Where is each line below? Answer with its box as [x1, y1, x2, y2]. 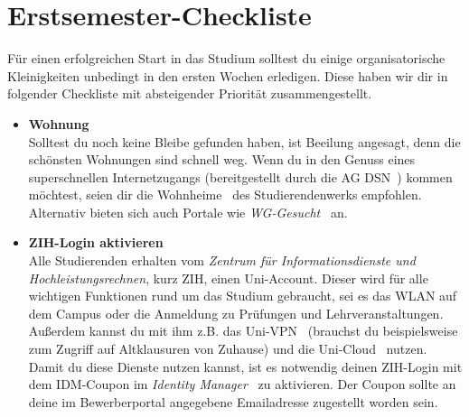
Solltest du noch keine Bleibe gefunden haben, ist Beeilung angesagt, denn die [28, 132, 461, 151]
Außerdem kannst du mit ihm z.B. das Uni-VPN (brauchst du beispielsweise [28, 321, 458, 340]
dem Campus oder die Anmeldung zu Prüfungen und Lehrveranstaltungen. [28, 303, 444, 322]
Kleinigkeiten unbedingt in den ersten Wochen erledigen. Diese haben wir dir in [7, 66, 448, 85]
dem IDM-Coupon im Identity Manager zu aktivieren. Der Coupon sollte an [28, 375, 456, 394]
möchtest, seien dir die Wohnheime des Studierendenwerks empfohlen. [28, 185, 422, 204]
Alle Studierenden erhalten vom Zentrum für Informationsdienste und [28, 251, 416, 270]
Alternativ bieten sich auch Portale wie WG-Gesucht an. [28, 202, 348, 221]
